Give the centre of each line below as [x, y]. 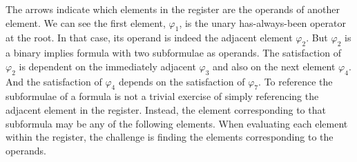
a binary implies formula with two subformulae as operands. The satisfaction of [173, 53]
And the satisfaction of [54, 81]
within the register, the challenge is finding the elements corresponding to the [170, 137]
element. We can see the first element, [86, 22]
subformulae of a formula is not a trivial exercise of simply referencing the [162, 96]
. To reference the [296, 81]
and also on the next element [274, 66]
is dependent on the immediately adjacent [107, 66]
